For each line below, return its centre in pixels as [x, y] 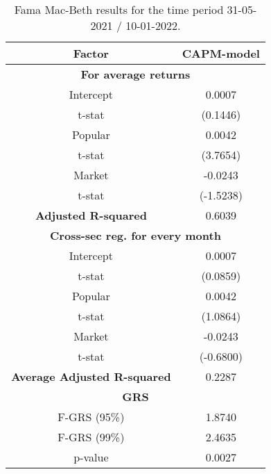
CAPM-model [221, 53]
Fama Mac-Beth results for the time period [119, 9]
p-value [91, 457]
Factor [91, 53]
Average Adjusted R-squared [91, 376]
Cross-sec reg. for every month [135, 235]
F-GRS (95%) [91, 417]
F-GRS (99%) [91, 437]
